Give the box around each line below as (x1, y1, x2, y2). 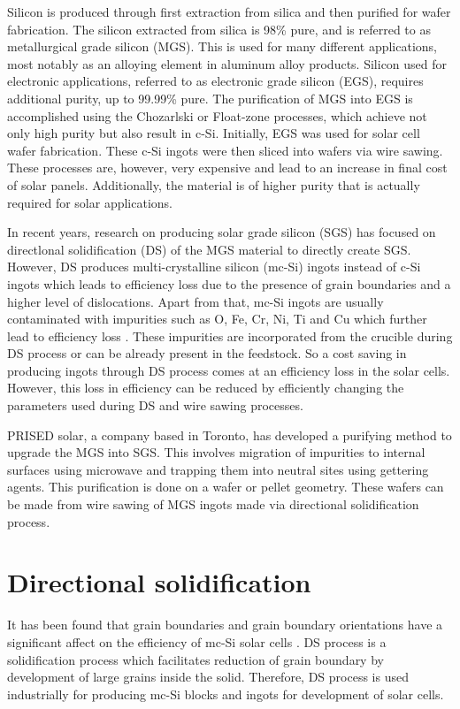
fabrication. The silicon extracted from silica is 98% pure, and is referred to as (7, 19, 431, 38)
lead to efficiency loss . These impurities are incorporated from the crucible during (7, 326, 453, 345)
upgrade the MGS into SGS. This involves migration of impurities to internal (7, 443, 425, 461)
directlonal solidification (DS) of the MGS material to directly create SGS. (7, 240, 411, 258)
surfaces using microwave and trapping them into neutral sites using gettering (7, 460, 429, 478)
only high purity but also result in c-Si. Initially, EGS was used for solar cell (7, 124, 420, 142)
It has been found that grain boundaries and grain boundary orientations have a (7, 615, 443, 634)
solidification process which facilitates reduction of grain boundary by (7, 650, 384, 668)
